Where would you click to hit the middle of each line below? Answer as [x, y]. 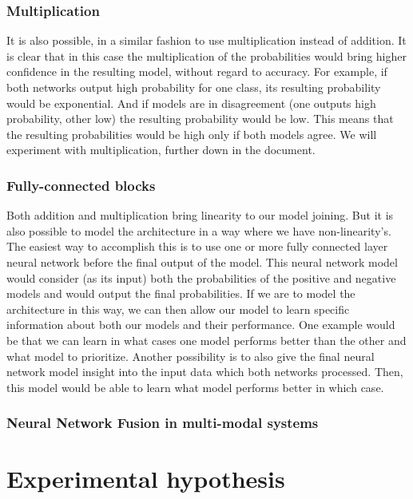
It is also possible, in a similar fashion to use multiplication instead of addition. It [206, 40]
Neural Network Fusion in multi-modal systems [163, 423]
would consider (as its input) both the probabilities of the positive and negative [201, 277]
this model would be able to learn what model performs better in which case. [195, 387]
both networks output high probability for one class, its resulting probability [194, 87]
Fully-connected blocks [81, 185]
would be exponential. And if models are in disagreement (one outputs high [191, 103]
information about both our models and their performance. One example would [201, 325]
